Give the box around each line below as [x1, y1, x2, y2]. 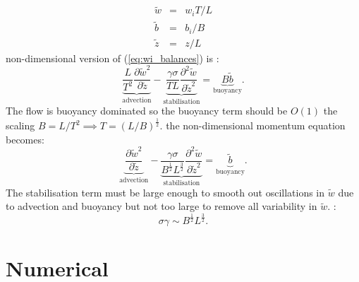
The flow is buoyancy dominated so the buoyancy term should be [6, 103, 288, 118]
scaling [6, 118, 35, 133]
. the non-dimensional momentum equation [159, 118, 346, 133]
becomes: [6, 131, 44, 146]
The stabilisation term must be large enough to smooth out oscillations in [6, 184, 325, 199]
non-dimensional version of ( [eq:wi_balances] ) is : [6, 50, 219, 65]
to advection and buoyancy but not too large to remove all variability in [6, 199, 317, 213]
